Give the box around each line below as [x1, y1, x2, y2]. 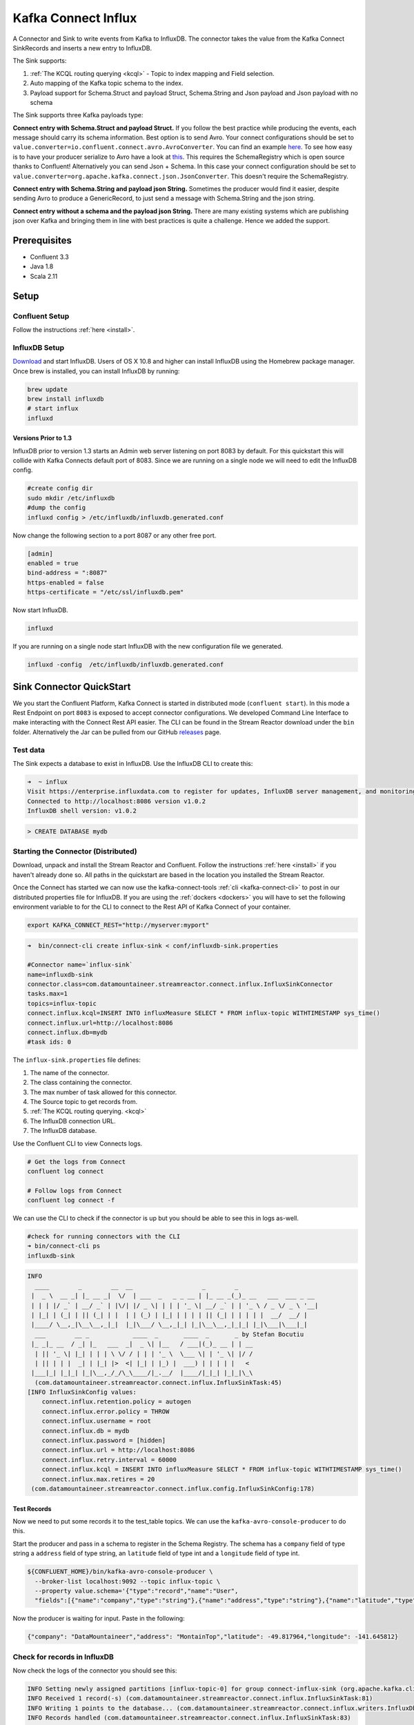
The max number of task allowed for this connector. [30, 1087, 177, 1096]
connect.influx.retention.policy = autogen [41, 1398, 191, 1406]
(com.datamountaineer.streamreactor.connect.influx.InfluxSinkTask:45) [34, 1379, 282, 1386]
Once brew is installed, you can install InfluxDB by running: [12, 366, 180, 375]
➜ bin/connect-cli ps [27, 1242, 101, 1250]
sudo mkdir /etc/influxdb [27, 494, 115, 502]
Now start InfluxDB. [12, 606, 68, 614]
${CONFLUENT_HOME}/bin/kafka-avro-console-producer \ [27, 1568, 213, 1576]
